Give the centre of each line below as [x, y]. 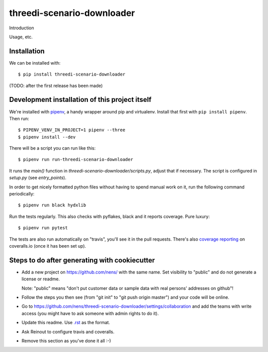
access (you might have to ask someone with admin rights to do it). [90, 313]
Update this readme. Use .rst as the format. [66, 323]
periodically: [22, 194]
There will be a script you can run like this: [53, 148]
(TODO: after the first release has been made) [56, 86]
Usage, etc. [21, 37]
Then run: [19, 118]
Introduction [22, 28]
